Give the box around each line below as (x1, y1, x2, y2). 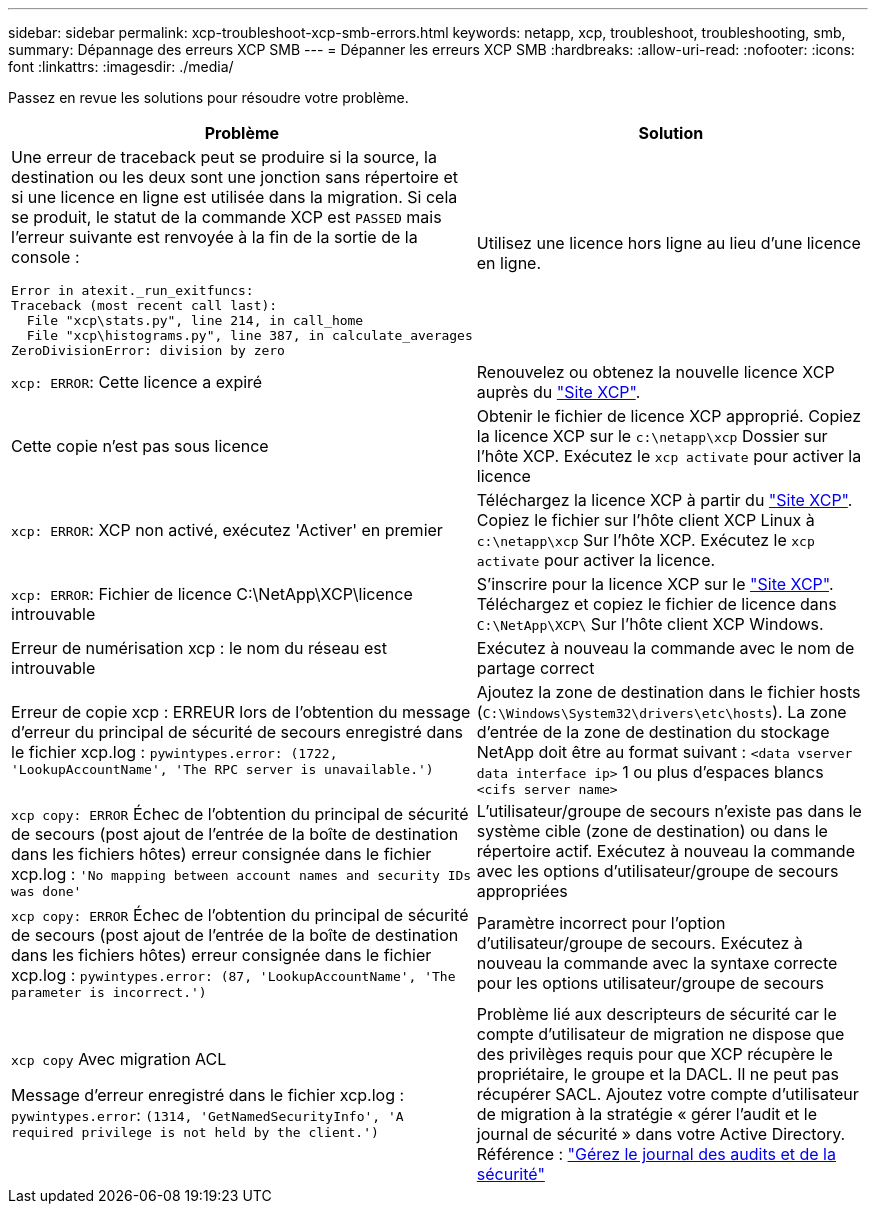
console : (11, 247, 80, 267)
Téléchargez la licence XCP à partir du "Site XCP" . (476, 490, 853, 510)
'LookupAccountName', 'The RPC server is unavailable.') (11, 762, 434, 777)
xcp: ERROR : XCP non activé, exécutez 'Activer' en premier (11, 520, 443, 540)
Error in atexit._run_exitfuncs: (11, 283, 254, 298)
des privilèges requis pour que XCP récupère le (476, 1044, 833, 1064)
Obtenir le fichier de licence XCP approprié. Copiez (476, 406, 862, 426)
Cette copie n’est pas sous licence (11, 436, 269, 456)
